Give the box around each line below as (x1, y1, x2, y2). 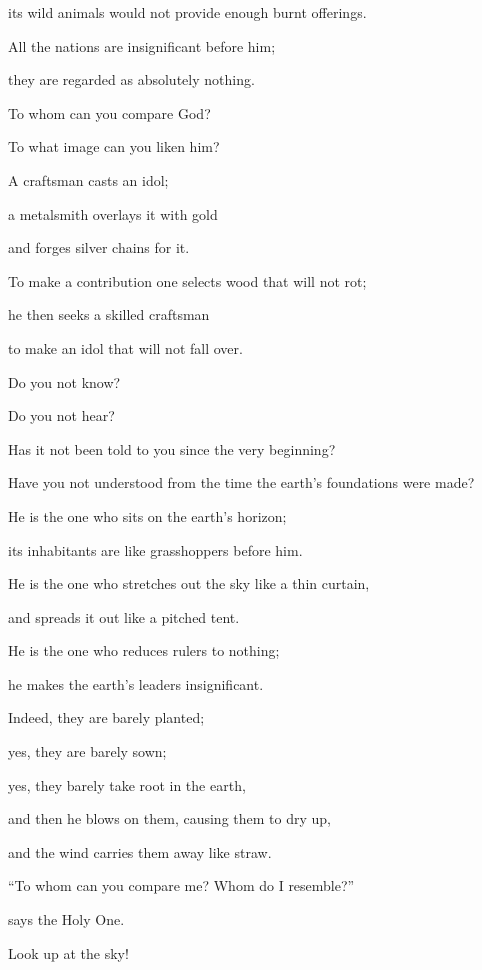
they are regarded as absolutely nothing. (8, 69, 255, 90)
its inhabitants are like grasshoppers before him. (8, 539, 303, 560)
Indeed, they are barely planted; (8, 707, 205, 728)
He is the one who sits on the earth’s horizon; (8, 505, 287, 526)
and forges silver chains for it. (8, 237, 190, 258)
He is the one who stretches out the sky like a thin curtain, (8, 573, 370, 594)
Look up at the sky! (8, 942, 129, 963)
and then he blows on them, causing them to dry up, (8, 808, 331, 829)
